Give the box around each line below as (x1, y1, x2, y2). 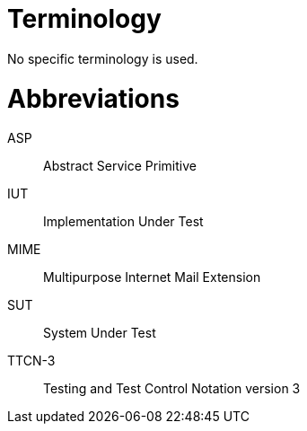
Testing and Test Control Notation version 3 (43, 381, 301, 397)
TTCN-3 (7, 353, 56, 369)
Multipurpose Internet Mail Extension (43, 269, 261, 286)
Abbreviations (7, 83, 180, 114)
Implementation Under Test (43, 214, 204, 230)
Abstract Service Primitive (43, 158, 197, 174)
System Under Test (43, 325, 156, 341)
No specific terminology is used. (7, 50, 198, 66)
